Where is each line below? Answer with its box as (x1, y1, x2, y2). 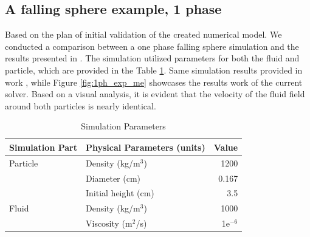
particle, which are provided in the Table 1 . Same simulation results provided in (5, 63, 303, 76)
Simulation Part (9, 140, 77, 153)
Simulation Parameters (81, 120, 166, 132)
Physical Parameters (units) (85, 140, 205, 153)
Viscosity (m (85, 217, 133, 230)
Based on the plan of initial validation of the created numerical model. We (5, 28, 282, 41)
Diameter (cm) (85, 171, 141, 184)
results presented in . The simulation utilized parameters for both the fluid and (5, 52, 300, 64)
